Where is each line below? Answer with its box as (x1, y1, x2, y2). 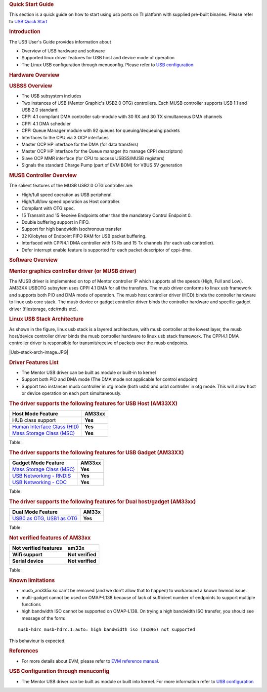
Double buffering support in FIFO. (21, 219, 90, 225)
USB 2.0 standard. (21, 107, 59, 113)
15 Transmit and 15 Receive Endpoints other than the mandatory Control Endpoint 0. (21, 212, 192, 218)
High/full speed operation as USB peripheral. (21, 192, 113, 198)
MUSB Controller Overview (9, 172, 77, 179)
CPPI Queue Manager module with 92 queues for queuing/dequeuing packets (21, 127, 180, 133)
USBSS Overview (9, 82, 52, 89)
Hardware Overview (9, 72, 60, 79)
